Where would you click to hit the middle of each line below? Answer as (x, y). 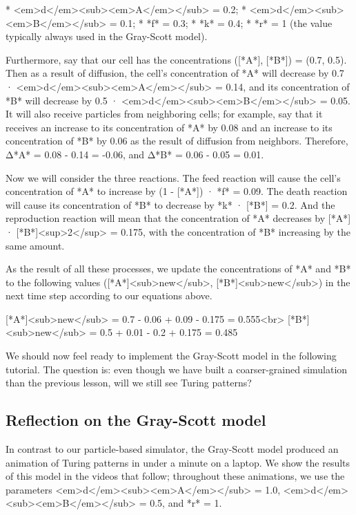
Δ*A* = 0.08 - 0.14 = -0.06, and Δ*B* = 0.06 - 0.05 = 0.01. (135, 154)
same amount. (35, 245)
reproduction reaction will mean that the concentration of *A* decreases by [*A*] (178, 218)
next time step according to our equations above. (109, 296)
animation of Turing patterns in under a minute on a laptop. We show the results (178, 462)
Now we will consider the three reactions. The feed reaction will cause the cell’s (173, 177)
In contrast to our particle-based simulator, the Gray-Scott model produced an (172, 449)
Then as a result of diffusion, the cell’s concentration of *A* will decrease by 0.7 (175, 73)
